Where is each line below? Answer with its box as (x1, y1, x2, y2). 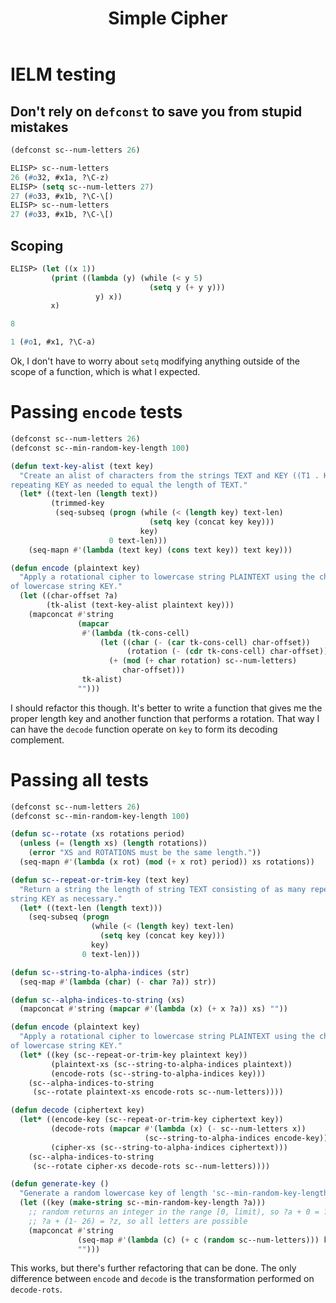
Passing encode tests (10, 401, 183, 424)
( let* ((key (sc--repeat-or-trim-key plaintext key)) (19, 1050, 248, 1060)
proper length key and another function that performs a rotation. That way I (10, 712, 320, 724)
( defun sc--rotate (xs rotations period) (10, 829, 186, 839)
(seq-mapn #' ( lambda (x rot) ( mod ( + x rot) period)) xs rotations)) (19, 857, 315, 867)
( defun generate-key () (10, 1179, 110, 1189)
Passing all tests (10, 768, 149, 791)
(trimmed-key (50, 498, 105, 509)
